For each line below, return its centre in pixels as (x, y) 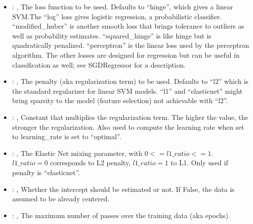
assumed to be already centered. (61, 199)
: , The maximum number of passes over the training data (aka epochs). (121, 215)
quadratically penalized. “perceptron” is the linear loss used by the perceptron (131, 45)
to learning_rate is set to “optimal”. (67, 136)
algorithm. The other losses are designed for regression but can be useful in (126, 55)
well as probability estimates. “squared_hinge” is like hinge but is (112, 35)
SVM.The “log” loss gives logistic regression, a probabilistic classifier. (117, 16)
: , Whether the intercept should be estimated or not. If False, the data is (123, 189)
